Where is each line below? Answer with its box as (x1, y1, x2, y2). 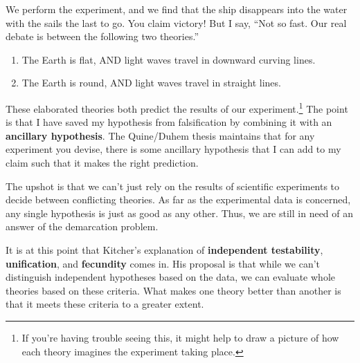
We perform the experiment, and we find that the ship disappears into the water (6, 2, 348, 16)
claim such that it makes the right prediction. (6, 156, 199, 169)
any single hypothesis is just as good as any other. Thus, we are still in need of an (6, 205, 354, 220)
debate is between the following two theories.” (6, 29, 199, 44)
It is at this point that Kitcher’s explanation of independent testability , (6, 242, 323, 257)
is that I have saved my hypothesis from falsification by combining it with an (6, 115, 332, 129)
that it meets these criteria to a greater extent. (6, 297, 204, 311)
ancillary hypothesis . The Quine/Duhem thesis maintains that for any (6, 128, 315, 142)
